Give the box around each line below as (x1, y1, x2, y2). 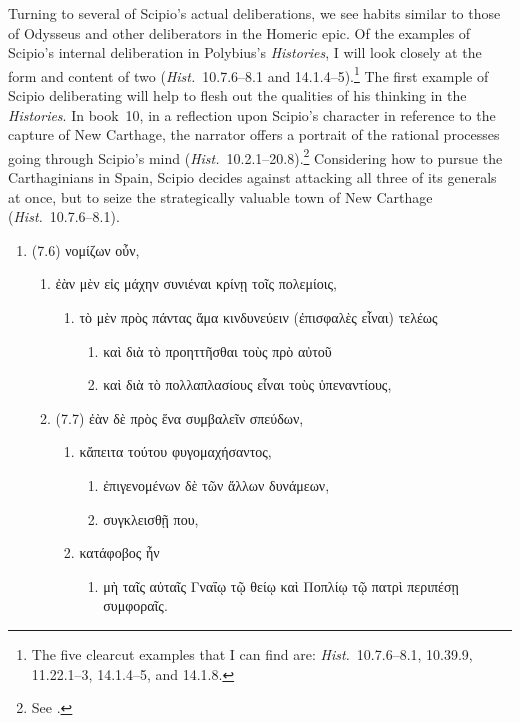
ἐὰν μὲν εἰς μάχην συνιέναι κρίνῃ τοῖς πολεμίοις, (55, 273, 337, 294)
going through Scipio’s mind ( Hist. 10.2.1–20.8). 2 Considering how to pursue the (8, 144, 503, 168)
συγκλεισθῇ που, (103, 508, 199, 529)
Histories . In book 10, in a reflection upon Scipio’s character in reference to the (8, 104, 496, 125)
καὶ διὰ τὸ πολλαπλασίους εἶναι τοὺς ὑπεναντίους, (103, 374, 392, 395)
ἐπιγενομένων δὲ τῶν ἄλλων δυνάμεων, (103, 475, 330, 495)
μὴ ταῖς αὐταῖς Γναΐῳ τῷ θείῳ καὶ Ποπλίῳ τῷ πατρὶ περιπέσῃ (103, 575, 459, 596)
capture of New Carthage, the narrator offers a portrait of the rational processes (8, 124, 500, 145)
